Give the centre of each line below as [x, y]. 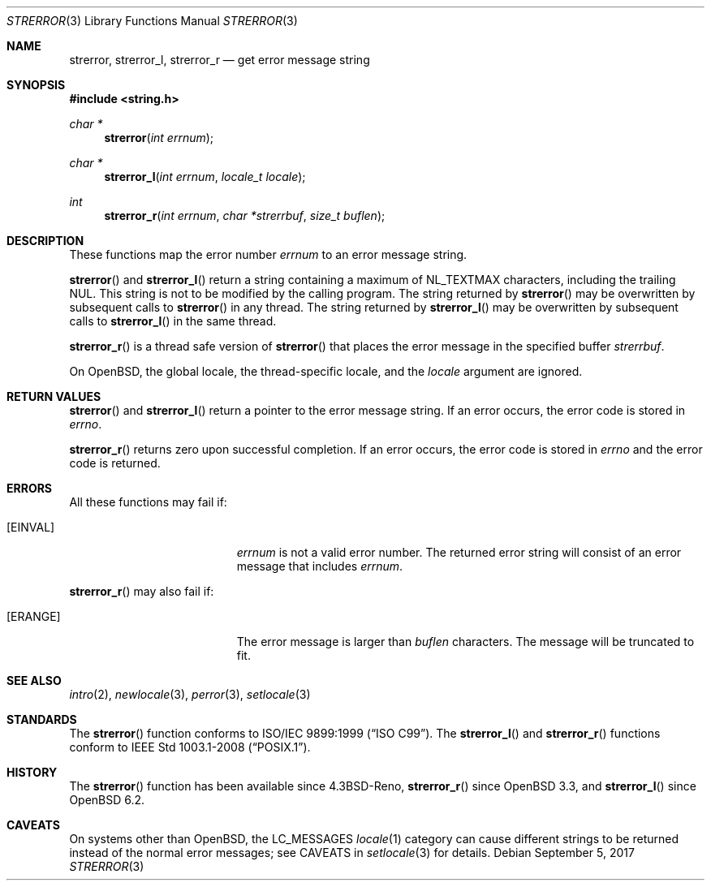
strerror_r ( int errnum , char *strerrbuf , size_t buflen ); [245, 215]
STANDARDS [42, 719]
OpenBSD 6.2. [107, 800]
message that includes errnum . [320, 566]
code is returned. [115, 463]
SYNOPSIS [36, 85]
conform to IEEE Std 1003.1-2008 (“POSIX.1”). [190, 747]
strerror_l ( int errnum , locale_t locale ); [205, 177]
